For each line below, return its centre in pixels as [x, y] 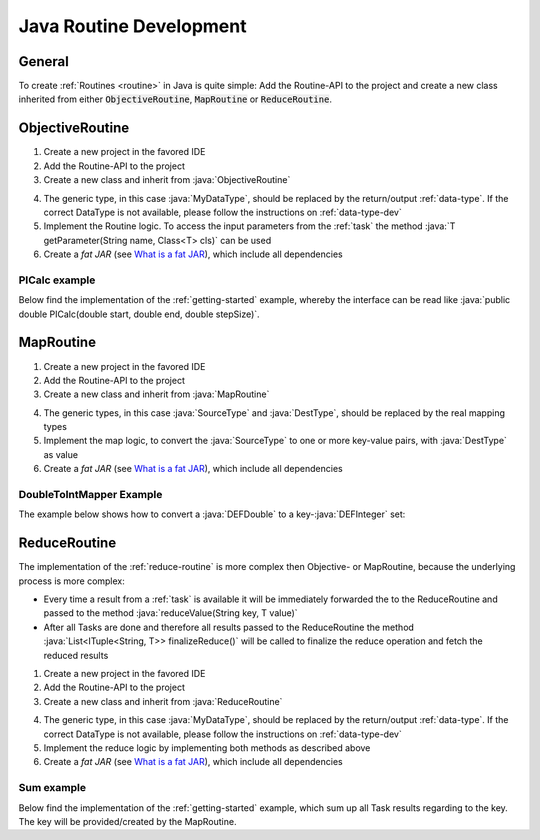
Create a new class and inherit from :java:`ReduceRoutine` [163, 701]
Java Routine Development [132, 26]
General [44, 61]
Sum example [52, 788]
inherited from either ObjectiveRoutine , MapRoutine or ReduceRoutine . [175, 99]
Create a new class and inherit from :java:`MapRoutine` [156, 394]
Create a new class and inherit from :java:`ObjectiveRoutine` [167, 180]
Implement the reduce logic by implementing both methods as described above [207, 748]
